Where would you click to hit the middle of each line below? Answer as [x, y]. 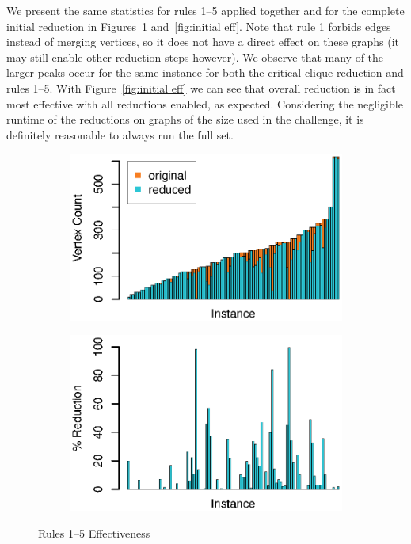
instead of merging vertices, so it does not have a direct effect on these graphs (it [203, 42]
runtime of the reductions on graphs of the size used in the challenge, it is [185, 119]
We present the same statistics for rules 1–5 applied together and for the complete [205, 10]
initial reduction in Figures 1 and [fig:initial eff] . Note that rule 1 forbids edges [199, 26]
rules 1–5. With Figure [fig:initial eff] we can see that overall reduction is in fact [201, 87]
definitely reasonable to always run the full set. [120, 134]
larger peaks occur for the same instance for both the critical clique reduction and [205, 72]
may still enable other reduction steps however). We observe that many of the [195, 57]
